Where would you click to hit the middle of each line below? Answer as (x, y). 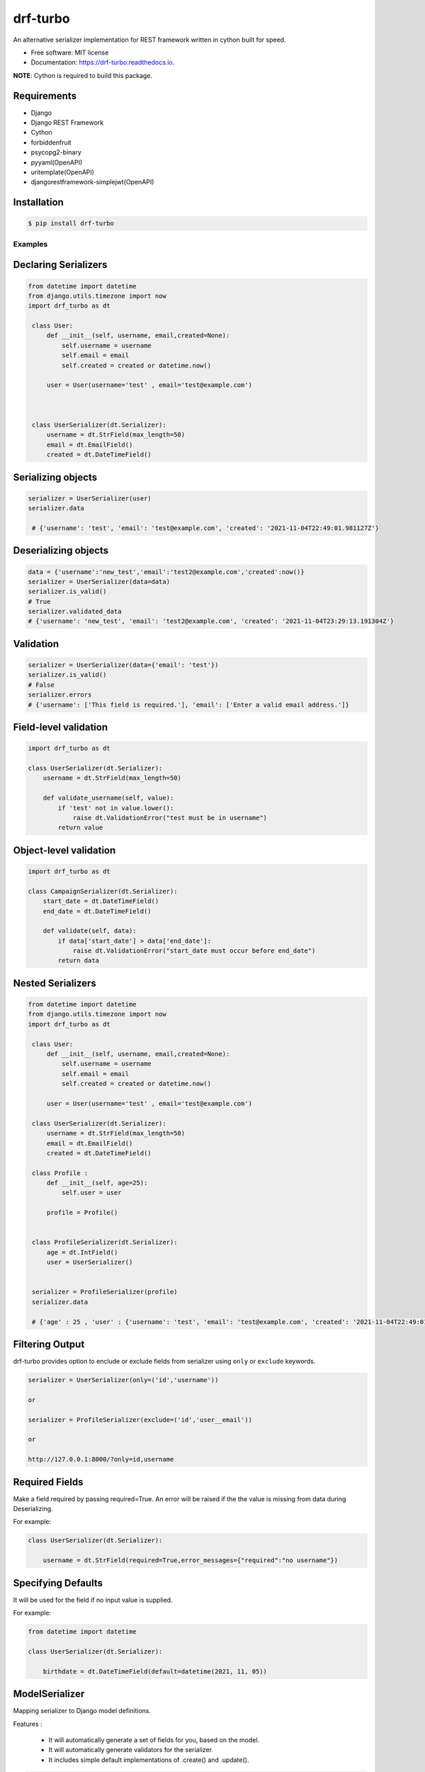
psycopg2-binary (56, 152)
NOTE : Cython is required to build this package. (83, 75)
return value (80, 828)
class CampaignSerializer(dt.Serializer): (103, 891)
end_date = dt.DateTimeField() (97, 911)
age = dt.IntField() (82, 1252)
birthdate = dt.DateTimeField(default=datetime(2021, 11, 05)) (155, 1671)
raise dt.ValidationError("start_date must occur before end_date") (194, 951)
